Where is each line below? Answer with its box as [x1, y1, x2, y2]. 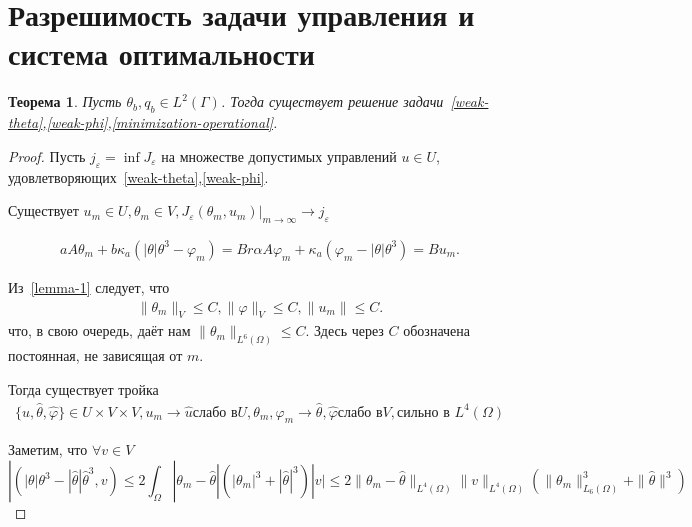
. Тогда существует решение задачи [220, 91, 444, 112]
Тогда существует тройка [8, 378, 159, 399]
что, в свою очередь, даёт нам [8, 320, 191, 341]
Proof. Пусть [8, 145, 86, 166]
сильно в [396, 405, 450, 420]
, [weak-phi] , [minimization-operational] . [42, 112, 278, 133]
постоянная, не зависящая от [8, 345, 183, 366]
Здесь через [314, 320, 384, 341]
